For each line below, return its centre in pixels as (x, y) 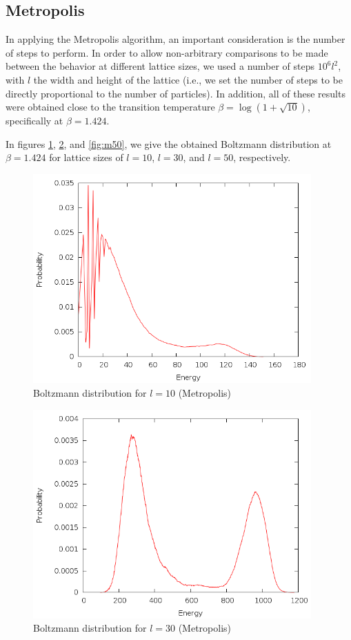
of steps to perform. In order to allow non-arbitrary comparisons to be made (167, 52)
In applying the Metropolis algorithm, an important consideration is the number (175, 39)
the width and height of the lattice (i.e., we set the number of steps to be (188, 79)
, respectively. (262, 157)
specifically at (34, 121)
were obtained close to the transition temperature (110, 107)
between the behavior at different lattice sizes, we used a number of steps (160, 66)
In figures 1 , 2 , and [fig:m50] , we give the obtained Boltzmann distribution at (169, 143)
